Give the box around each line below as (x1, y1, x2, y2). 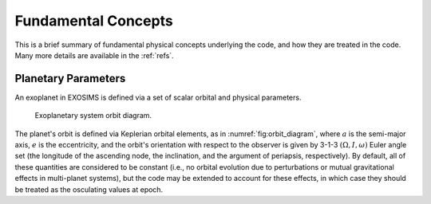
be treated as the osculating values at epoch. (14, 184, 164, 194)
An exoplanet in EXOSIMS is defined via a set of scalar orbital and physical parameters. (14, 92, 302, 102)
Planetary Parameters (14, 72, 126, 85)
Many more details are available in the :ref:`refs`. (14, 50, 175, 60)
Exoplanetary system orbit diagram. (34, 111, 152, 120)
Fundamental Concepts (14, 12, 173, 29)
